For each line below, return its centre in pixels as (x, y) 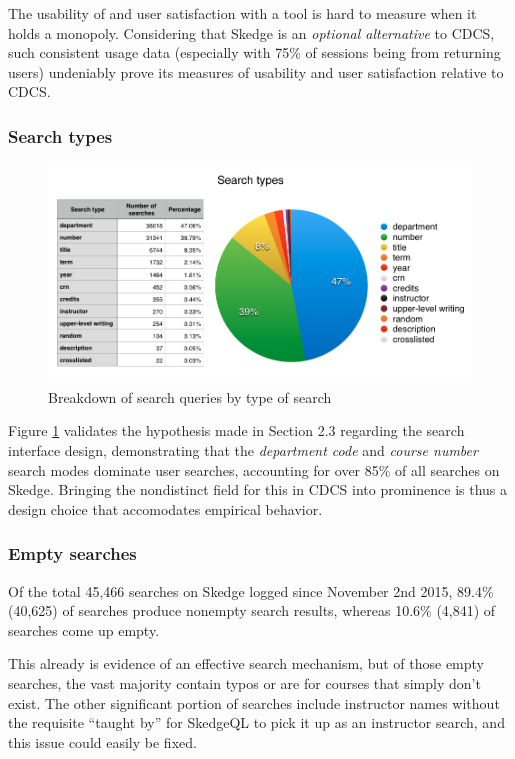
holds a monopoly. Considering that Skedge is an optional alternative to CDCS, (251, 32)
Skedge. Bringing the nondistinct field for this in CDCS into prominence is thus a (258, 489)
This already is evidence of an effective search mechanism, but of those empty (246, 663)
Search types (60, 135)
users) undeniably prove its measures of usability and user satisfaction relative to (256, 71)
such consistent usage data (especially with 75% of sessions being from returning (254, 52)
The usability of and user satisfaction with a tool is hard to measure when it (242, 13)
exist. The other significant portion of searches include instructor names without (254, 702)
